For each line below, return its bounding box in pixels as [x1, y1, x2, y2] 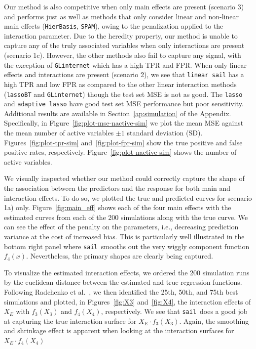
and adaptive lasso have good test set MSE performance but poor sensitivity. [4, 98, 244, 109]
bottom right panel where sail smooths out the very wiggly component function [4, 241, 250, 251]
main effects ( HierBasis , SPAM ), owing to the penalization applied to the [4, 21, 223, 31]
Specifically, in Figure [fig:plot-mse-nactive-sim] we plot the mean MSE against [4, 118, 244, 128]
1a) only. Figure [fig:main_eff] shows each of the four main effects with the [4, 202, 231, 213]
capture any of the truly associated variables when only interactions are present [4, 40, 245, 50]
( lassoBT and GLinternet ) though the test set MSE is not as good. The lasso [4, 88, 243, 99]
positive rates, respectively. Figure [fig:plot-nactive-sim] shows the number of [4, 147, 237, 157]
